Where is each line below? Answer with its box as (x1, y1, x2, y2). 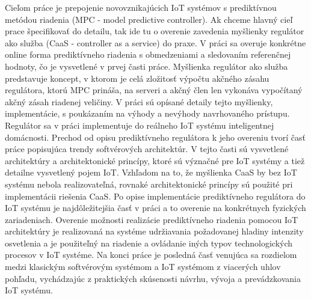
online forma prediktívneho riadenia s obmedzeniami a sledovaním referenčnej (5, 48, 291, 61)
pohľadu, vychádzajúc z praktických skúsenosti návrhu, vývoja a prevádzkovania (5, 272, 301, 284)
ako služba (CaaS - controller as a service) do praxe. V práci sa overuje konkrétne (5, 36, 306, 49)
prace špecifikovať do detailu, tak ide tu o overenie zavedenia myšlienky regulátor (5, 25, 304, 37)
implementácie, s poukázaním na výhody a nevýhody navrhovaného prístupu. (5, 107, 290, 120)
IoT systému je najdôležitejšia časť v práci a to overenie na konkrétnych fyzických (5, 201, 306, 214)
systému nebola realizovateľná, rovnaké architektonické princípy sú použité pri (5, 177, 293, 190)
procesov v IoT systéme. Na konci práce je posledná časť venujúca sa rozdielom (5, 248, 297, 261)
